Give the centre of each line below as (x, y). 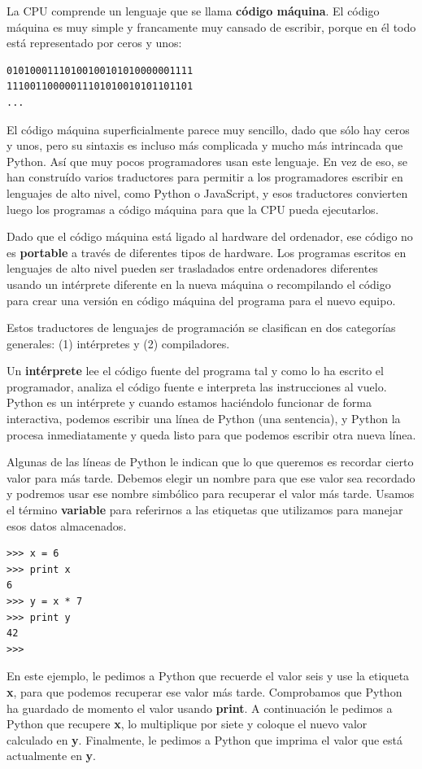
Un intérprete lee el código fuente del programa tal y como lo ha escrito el (195, 371)
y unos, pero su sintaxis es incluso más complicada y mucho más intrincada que (205, 145)
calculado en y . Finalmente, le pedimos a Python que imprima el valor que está (205, 739)
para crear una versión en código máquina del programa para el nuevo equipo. (201, 300)
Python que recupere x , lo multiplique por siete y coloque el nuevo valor (187, 724)
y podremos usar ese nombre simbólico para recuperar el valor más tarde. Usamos (211, 494)
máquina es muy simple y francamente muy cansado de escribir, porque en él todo (211, 26)
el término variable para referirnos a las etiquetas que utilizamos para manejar (205, 510)
